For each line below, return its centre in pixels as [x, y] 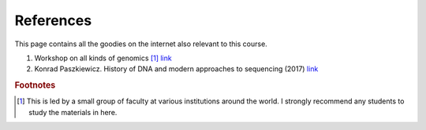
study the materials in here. [73, 112]
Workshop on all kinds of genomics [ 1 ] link [103, 58]
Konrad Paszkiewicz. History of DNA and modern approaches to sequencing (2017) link [176, 69]
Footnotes [35, 85]
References [53, 20]
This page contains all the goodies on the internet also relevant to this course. [141, 44]
